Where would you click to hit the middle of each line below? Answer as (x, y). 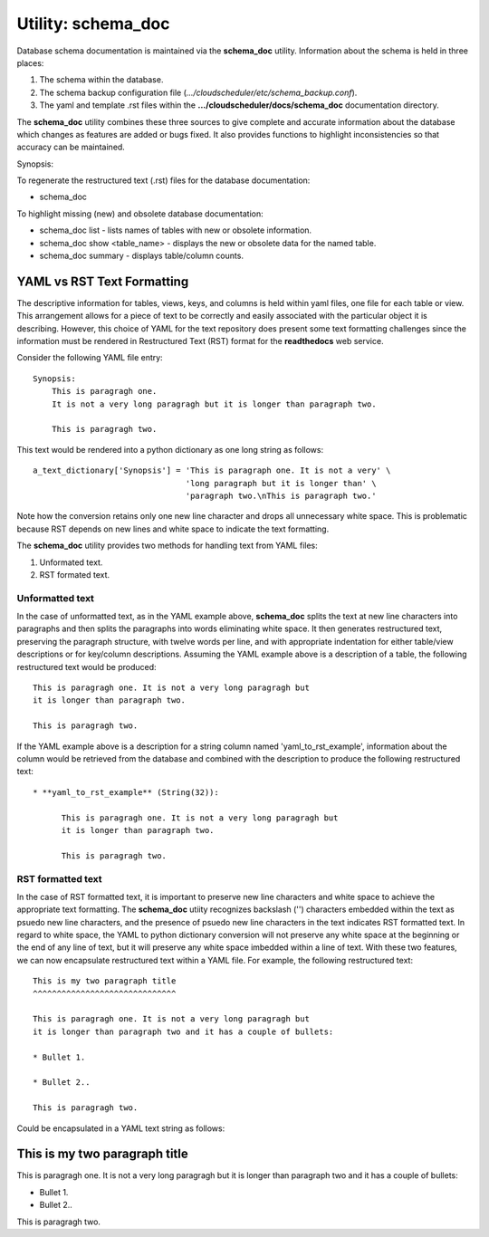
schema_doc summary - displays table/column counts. (142, 256)
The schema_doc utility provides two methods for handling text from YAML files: (168, 546)
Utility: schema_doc (93, 24)
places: (30, 62)
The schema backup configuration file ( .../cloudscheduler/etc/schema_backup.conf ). (198, 92)
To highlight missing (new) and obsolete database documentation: (140, 214)
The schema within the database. (101, 80)
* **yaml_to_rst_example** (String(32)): (126, 792)
